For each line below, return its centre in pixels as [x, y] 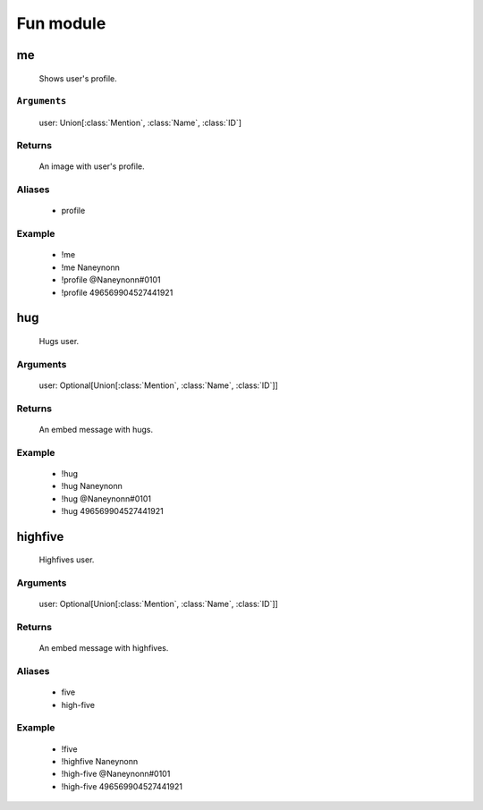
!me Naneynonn [91, 267]
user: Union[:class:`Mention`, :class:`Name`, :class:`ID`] [140, 122]
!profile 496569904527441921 [117, 292]
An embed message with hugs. [96, 429]
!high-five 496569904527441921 [122, 786]
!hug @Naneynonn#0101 [106, 498]
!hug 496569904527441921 [113, 510]
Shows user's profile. [78, 78]
